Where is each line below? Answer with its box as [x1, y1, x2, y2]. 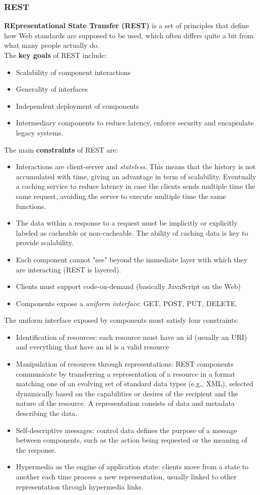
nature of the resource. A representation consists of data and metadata [16, 398, 235, 408]
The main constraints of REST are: [4, 144, 118, 155]
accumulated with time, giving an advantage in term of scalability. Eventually [16, 171, 256, 181]
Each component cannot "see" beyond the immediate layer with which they [16, 254, 247, 264]
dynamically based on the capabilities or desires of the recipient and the [16, 388, 238, 398]
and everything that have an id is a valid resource [16, 341, 169, 352]
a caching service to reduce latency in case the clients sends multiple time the [16, 181, 255, 191]
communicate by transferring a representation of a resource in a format [16, 368, 235, 379]
